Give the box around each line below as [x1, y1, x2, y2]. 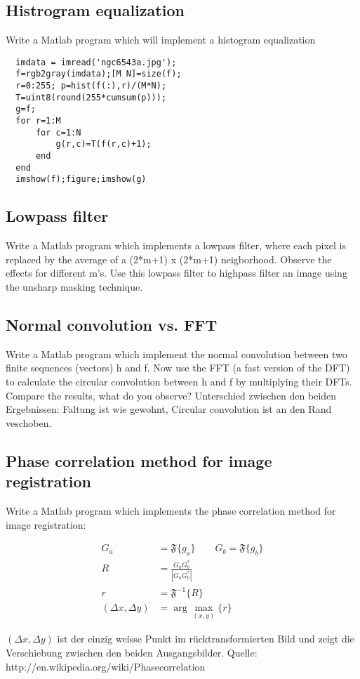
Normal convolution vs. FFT [6, 313, 218, 335]
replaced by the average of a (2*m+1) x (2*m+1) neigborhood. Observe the [6, 251, 332, 266]
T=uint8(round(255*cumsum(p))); [15, 92, 167, 103]
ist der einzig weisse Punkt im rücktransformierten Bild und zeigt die [57, 631, 354, 646]
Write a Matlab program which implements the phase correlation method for [6, 503, 336, 518]
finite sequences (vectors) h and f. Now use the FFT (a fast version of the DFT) [6, 360, 350, 375]
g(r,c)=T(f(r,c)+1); [55, 139, 152, 150]
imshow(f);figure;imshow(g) [15, 174, 147, 185]
